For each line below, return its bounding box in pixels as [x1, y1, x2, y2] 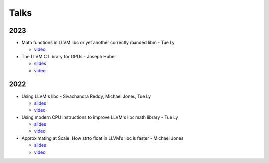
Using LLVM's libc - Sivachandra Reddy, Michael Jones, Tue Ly [21, 93, 151, 99]
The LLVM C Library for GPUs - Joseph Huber [21, 53, 117, 59]
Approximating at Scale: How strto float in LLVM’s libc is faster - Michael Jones [21, 135, 184, 141]
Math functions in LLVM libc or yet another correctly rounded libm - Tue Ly [21, 40, 175, 46]
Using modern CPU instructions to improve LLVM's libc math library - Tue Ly [21, 114, 178, 120]
